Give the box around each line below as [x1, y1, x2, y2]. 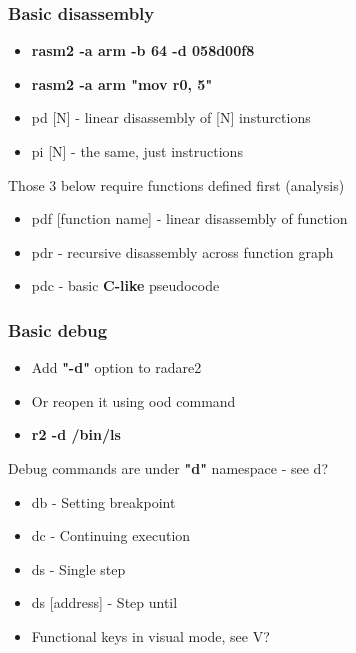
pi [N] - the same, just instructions [31, 141, 243, 161]
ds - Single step [31, 558, 126, 579]
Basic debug [8, 317, 108, 342]
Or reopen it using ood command [31, 390, 236, 411]
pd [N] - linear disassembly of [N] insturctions [31, 107, 311, 128]
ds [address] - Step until [31, 592, 178, 613]
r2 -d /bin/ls [31, 424, 121, 445]
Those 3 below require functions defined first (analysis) [8, 174, 345, 195]
